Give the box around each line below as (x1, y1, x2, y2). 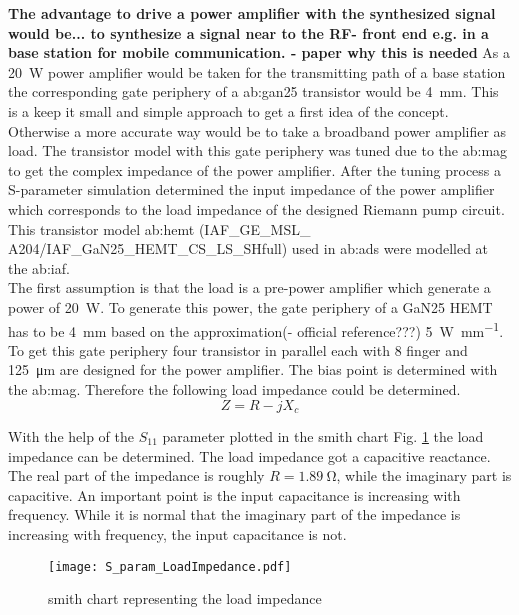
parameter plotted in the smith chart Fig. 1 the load (162, 425, 484, 446)
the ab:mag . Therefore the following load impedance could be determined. (8, 378, 461, 399)
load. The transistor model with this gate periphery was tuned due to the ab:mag (8, 140, 508, 161)
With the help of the (8, 425, 135, 446)
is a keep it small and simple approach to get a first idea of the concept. (8, 100, 449, 121)
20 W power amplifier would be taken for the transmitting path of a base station (8, 61, 506, 82)
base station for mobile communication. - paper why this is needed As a (8, 42, 511, 63)
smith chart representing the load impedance (48, 588, 322, 609)
